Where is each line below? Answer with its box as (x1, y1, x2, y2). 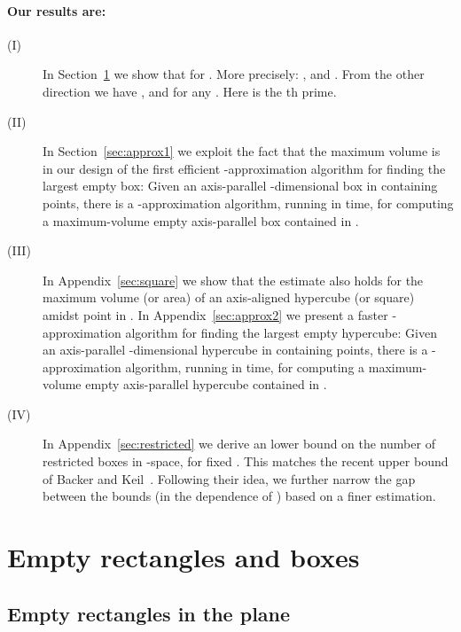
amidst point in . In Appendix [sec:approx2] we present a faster (43, 305, 388, 324)
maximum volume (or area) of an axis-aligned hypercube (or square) (43, 288, 415, 307)
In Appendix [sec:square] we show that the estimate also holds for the (43, 270, 424, 289)
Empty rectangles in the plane (7, 599, 291, 627)
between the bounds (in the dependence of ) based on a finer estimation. (43, 487, 436, 505)
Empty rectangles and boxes (7, 539, 360, 575)
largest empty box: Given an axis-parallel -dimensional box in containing (43, 176, 438, 195)
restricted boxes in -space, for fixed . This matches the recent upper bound (43, 452, 449, 471)
